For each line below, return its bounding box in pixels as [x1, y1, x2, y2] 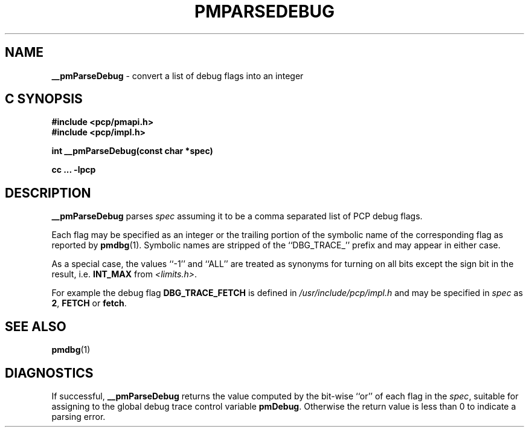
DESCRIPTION [5, 185, 91, 201]
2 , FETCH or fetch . [51, 298, 127, 309]
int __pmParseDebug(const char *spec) [51, 146, 213, 156]
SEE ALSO [5, 318, 66, 334]
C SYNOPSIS [5, 91, 83, 107]
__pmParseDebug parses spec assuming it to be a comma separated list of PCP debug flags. [51, 211, 423, 222]
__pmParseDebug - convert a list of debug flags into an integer [51, 70, 304, 81]
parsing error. [51, 411, 106, 422]
